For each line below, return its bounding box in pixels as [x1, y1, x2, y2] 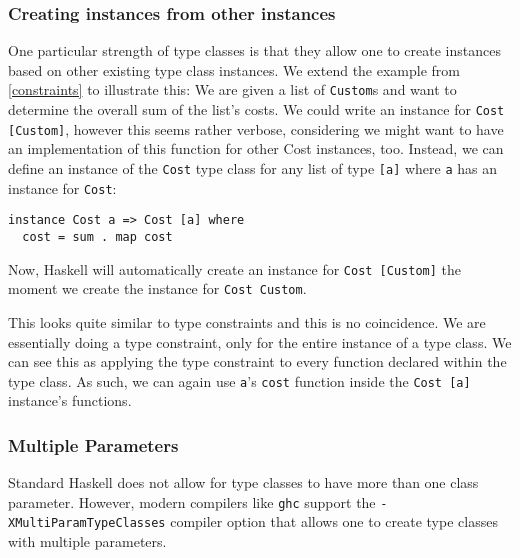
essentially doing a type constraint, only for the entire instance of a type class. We [8, 331, 512, 352]
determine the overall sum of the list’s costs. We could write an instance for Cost [8, 99, 505, 120]
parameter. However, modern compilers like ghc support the [8, 491, 376, 512]
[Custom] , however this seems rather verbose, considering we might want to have [8, 118, 504, 139]
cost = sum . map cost [22, 229, 173, 244]
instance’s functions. [8, 390, 132, 411]
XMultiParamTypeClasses [8, 516, 166, 531]
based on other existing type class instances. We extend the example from [8, 59, 461, 80]
